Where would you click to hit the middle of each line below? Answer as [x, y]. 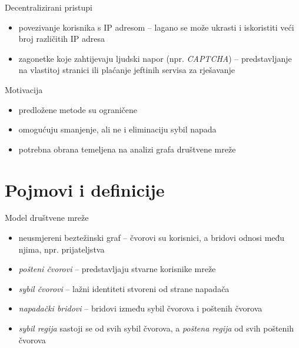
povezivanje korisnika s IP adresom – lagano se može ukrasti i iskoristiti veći [156, 27]
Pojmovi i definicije [85, 189]
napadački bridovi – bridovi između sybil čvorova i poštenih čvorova [140, 308]
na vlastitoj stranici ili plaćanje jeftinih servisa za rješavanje [127, 70]
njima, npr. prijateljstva [62, 249]
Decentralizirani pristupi [49, 7]
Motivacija [24, 89]
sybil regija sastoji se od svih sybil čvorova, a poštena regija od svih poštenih [156, 328]
